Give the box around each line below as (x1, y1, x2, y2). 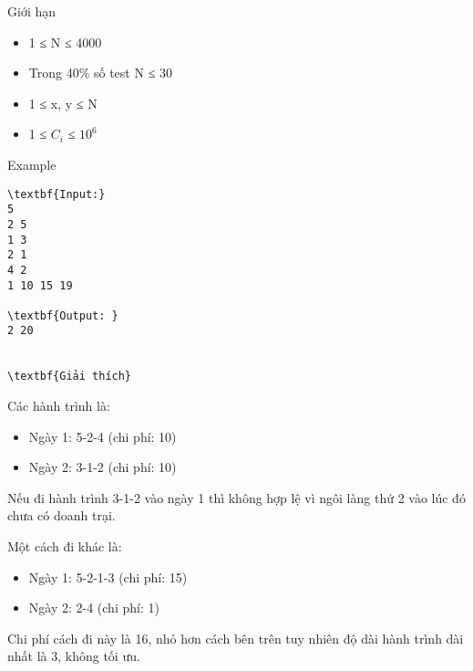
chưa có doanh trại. (7, 506, 116, 525)
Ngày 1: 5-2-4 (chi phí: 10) (28, 426, 177, 446)
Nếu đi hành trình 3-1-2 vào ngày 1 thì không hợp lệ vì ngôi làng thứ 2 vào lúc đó (7, 488, 466, 507)
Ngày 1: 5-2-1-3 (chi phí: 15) (28, 567, 188, 586)
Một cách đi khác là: (7, 537, 122, 556)
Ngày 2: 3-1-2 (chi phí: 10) (28, 457, 177, 477)
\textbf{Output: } (7, 309, 118, 322)
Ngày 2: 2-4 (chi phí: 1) (28, 598, 159, 617)
